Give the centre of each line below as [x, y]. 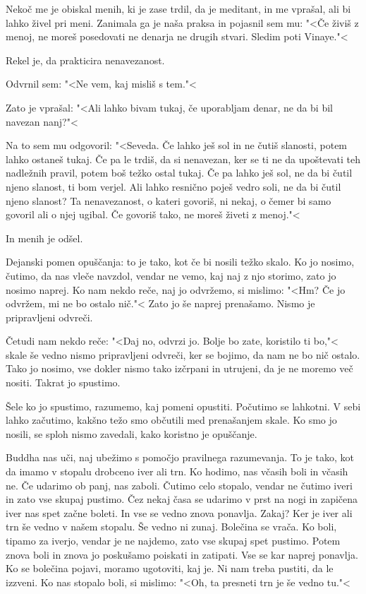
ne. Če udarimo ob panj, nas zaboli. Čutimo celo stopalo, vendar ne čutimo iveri [179, 485]
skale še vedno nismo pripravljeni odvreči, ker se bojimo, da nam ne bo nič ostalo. [183, 354]
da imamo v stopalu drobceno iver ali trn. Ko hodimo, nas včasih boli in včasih [177, 471]
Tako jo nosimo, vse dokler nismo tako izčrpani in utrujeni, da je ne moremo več [179, 368]
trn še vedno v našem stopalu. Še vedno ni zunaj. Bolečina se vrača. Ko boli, [171, 527]
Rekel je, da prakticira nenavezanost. [85, 60]
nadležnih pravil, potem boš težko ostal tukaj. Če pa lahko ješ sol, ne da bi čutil [179, 173]
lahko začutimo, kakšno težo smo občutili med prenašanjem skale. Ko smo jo [171, 420]
